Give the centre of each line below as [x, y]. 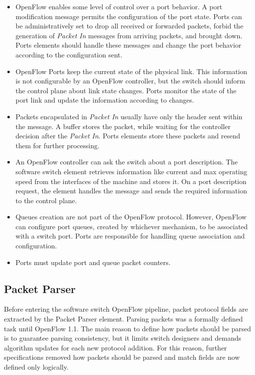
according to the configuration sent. [69, 54]
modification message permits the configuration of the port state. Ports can [129, 16]
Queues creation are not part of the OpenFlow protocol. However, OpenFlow [131, 217]
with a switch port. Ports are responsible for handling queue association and [130, 236]
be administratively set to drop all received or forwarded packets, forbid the [129, 26]
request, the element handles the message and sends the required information [131, 191]
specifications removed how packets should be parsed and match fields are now [122, 357]
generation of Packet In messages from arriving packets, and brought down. [129, 35]
